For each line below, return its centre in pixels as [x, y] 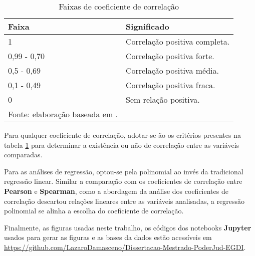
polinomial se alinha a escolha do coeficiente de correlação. [94, 211]
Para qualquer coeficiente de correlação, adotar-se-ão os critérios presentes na [122, 135]
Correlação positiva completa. [178, 41]
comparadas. [23, 155]
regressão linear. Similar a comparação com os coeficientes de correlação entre [123, 181]
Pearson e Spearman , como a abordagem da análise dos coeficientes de [116, 191]
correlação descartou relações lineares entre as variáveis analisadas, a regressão [124, 201]
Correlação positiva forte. [170, 56]
